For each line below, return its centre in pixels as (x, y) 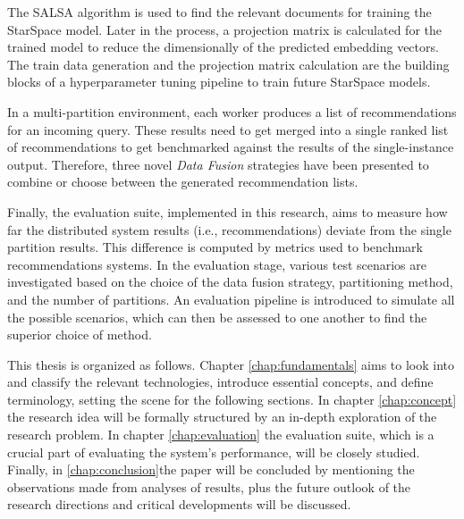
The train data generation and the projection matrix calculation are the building (228, 64)
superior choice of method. (80, 335)
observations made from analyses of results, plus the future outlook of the (209, 486)
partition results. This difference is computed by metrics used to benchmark (215, 247)
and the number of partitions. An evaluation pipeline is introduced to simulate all (231, 299)
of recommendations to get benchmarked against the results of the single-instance (231, 147)
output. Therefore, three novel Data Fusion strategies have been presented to (218, 164)
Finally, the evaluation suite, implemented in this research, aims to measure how (228, 211)
